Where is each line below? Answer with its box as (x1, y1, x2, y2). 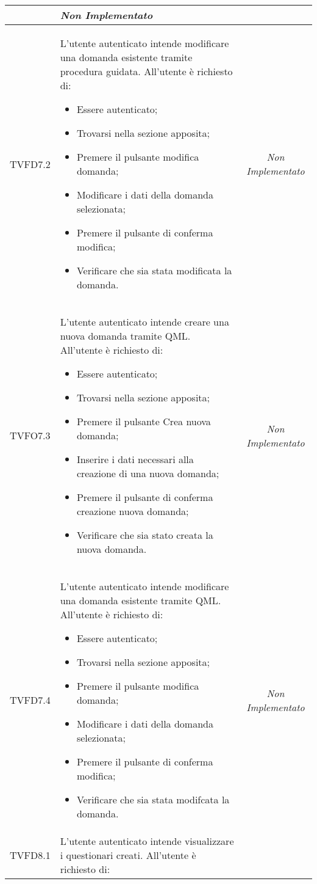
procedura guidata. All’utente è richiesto (60, 64, 233, 78)
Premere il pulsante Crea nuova (76, 414, 211, 428)
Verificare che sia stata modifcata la (76, 792, 230, 806)
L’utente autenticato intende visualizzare (60, 834, 234, 848)
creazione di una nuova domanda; (76, 466, 219, 480)
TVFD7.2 (10, 156, 51, 171)
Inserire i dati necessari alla (76, 452, 194, 466)
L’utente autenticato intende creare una (60, 315, 229, 329)
